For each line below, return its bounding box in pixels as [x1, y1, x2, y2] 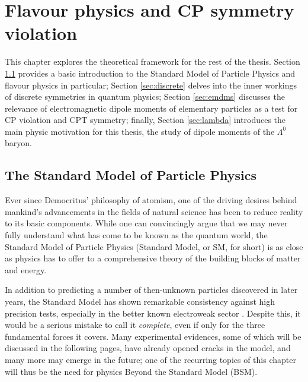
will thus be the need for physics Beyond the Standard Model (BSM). [5, 365, 258, 377]
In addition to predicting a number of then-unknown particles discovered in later [5, 283, 298, 296]
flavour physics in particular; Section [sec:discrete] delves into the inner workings [5, 78, 297, 91]
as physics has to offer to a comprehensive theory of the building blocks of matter [5, 252, 301, 264]
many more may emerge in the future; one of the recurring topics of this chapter [5, 353, 296, 365]
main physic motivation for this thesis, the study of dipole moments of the [5, 125, 275, 137]
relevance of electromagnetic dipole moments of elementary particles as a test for [5, 102, 298, 114]
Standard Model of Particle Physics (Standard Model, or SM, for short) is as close [5, 240, 303, 252]
